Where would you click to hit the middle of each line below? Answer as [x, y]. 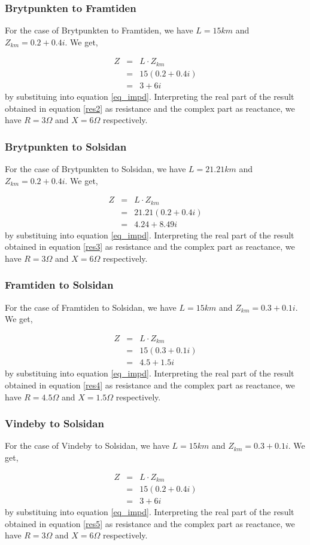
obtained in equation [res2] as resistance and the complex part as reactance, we [150, 108]
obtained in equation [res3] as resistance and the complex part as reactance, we [150, 247]
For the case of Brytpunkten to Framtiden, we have [99, 30]
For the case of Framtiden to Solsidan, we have [91, 307]
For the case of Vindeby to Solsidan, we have [87, 446]
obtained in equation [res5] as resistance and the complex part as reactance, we [150, 523]
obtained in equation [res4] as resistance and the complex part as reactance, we [150, 385]
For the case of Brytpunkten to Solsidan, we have [95, 168]
